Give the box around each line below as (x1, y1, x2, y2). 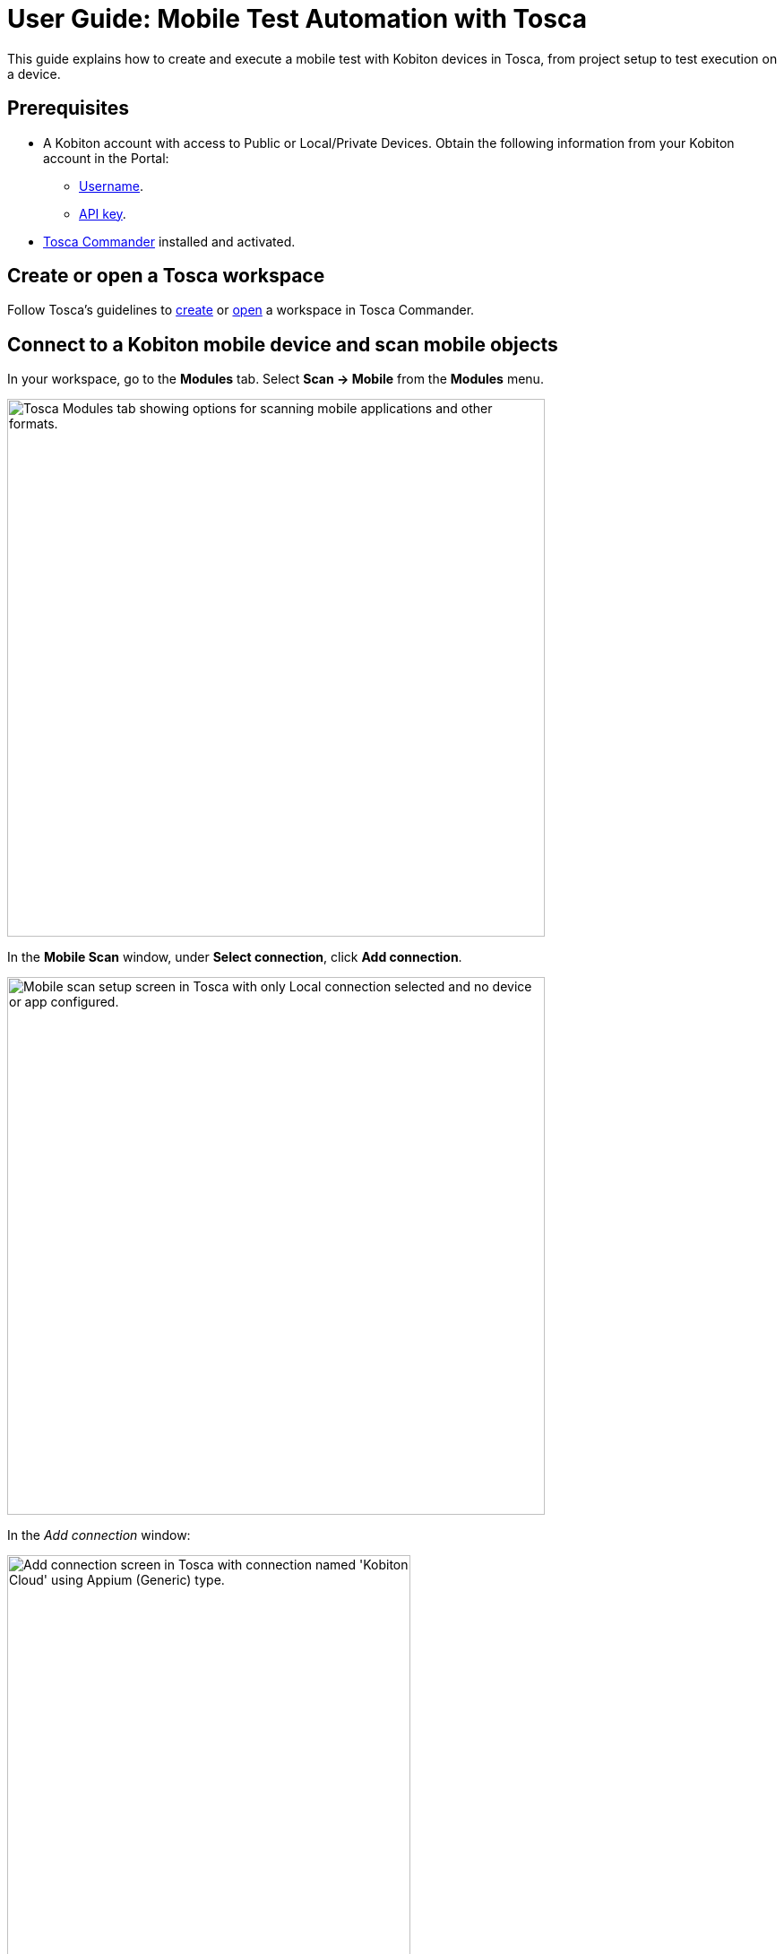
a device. (7, 65, 61, 82)
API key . (79, 205, 126, 221)
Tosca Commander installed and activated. (43, 233, 296, 249)
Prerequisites (7, 97, 129, 120)
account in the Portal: (43, 150, 169, 166)
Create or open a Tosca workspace (7, 264, 325, 288)
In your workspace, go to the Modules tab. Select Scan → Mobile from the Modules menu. (7, 371, 544, 387)
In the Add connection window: (7, 1527, 191, 1543)
